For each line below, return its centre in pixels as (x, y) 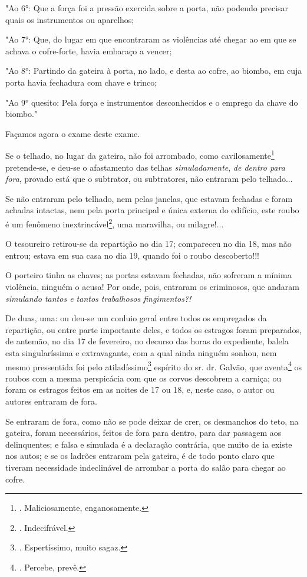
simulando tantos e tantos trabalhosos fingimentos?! (98, 298)
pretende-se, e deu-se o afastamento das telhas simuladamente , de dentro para (145, 167)
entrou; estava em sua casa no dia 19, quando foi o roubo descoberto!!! (132, 255)
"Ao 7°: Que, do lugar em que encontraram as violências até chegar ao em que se (151, 39)
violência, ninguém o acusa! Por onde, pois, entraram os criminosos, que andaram (152, 286)
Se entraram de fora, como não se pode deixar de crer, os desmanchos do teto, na (152, 421)
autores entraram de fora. (51, 401)
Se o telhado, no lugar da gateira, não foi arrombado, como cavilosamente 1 (140, 154)
